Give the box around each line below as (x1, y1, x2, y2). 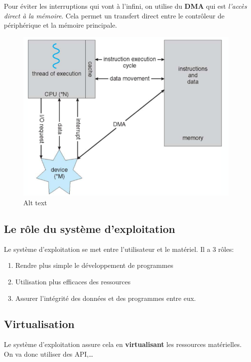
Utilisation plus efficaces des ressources (15, 276, 131, 286)
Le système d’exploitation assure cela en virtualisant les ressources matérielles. (4, 339, 242, 349)
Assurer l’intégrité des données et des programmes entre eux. (15, 293, 196, 303)
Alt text (23, 197, 47, 207)
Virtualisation (4, 316, 75, 331)
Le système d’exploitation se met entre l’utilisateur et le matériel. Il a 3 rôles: (4, 244, 234, 254)
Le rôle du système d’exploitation (4, 221, 175, 236)
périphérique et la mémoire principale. (4, 20, 117, 30)
